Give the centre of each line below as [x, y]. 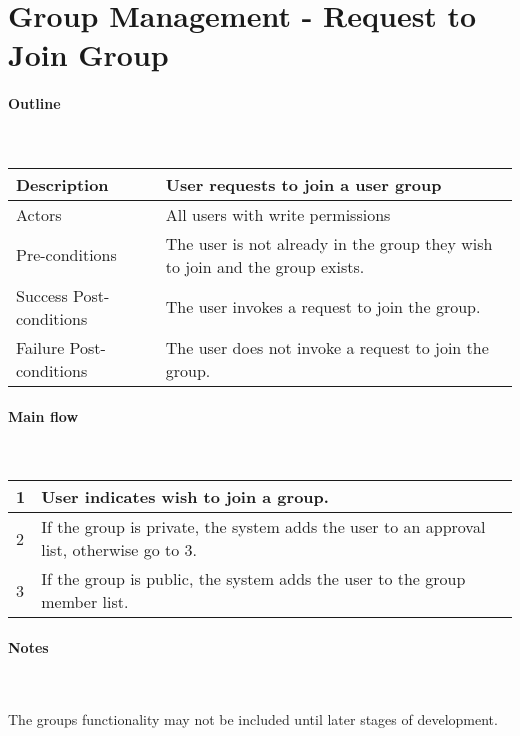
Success [42, 295]
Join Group [88, 54]
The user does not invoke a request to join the [327, 347]
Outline [34, 103]
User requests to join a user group [303, 184]
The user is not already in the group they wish [329, 243]
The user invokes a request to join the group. [323, 307]
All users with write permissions [278, 214]
